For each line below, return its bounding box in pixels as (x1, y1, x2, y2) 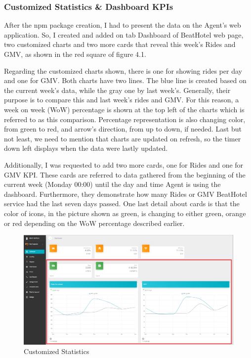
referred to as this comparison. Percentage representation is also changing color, (4, 114, 246, 124)
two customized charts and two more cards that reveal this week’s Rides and (4, 39, 236, 49)
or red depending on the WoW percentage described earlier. (4, 218, 185, 228)
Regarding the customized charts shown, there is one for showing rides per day (4, 65, 242, 76)
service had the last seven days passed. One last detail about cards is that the (4, 198, 240, 209)
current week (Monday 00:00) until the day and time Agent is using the (4, 179, 221, 189)
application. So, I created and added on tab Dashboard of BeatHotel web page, (4, 29, 244, 40)
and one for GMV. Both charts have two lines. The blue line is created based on (4, 75, 247, 86)
